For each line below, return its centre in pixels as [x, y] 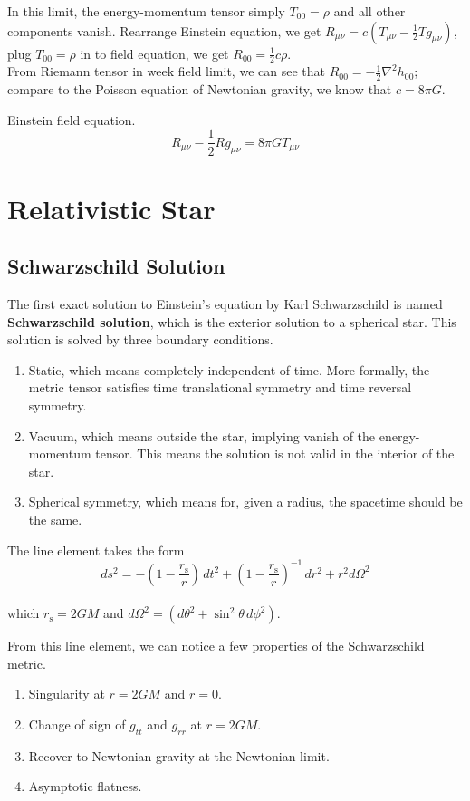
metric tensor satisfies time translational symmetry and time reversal [220, 387]
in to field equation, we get [154, 53]
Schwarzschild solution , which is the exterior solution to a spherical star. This [232, 321]
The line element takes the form [96, 550]
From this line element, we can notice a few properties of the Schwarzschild [216, 646]
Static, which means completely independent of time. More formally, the [229, 369]
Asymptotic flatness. [85, 786]
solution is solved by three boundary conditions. [140, 339]
